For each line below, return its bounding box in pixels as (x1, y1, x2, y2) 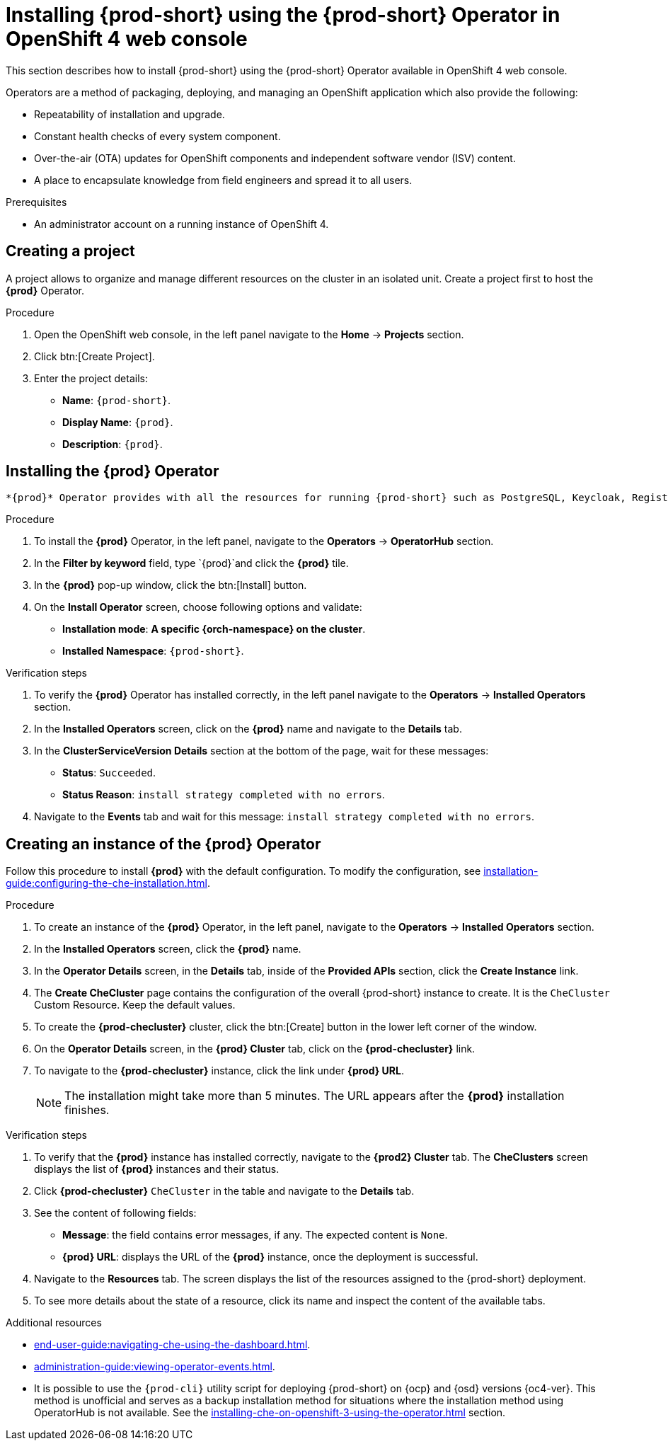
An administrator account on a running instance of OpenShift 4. (34, 217, 329, 230)
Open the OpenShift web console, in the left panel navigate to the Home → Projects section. (34, 328, 464, 340)
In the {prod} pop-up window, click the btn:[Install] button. (34, 579, 307, 592)
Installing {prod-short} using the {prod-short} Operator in (6, 3, 560, 27)
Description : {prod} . (62, 437, 163, 450)
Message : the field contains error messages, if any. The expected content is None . (62, 1229, 448, 1241)
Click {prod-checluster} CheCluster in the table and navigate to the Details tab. (34, 1185, 415, 1198)
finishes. (64, 1103, 110, 1118)
